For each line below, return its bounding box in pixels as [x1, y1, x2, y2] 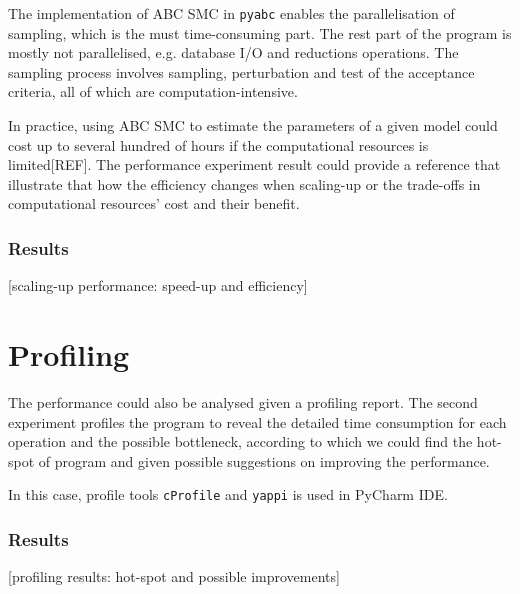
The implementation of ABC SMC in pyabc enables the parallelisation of [8, 3, 455, 23]
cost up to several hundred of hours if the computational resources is [8, 134, 429, 155]
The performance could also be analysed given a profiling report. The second [8, 391, 478, 412]
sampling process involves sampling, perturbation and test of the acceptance [8, 61, 475, 82]
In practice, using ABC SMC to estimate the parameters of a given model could [8, 115, 498, 136]
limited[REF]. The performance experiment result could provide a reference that [8, 154, 501, 175]
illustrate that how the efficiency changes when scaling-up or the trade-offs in [8, 173, 481, 194]
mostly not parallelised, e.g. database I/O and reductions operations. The [8, 42, 459, 63]
